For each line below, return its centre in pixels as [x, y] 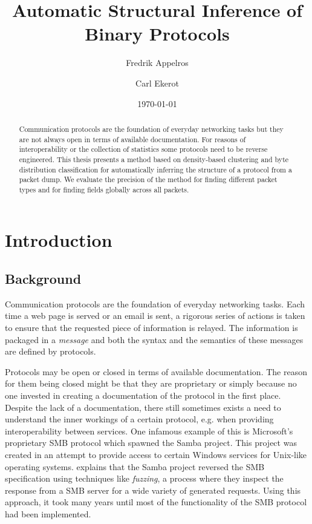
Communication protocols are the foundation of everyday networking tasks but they [151, 129]
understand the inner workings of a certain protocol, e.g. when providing [139, 419]
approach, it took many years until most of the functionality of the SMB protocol [156, 502]
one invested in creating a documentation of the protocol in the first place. [143, 395]
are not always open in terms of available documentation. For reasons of [132, 139]
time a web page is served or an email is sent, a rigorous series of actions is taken [155, 316]
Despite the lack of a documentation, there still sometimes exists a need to [143, 407]
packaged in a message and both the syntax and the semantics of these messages [154, 339]
